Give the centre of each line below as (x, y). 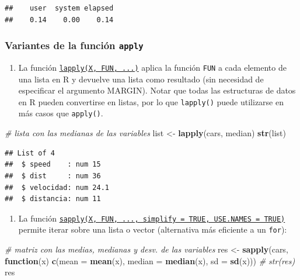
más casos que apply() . (61, 113)
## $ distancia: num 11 (53, 199)
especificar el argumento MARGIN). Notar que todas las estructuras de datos (157, 90)
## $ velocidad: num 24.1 (57, 187)
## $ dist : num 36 (53, 176)
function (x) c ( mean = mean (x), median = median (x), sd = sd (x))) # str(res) (150, 260)
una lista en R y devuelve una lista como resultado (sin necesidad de (141, 79)
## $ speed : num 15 (53, 165)
